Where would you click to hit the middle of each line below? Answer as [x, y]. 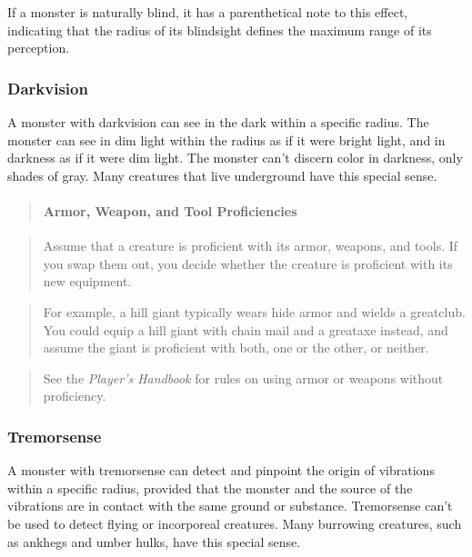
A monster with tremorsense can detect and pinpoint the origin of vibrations [221, 470]
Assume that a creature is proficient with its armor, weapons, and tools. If [251, 246]
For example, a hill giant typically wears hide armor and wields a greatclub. [254, 311]
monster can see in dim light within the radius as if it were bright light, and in [226, 139]
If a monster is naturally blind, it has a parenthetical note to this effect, [208, 12]
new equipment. [87, 281]
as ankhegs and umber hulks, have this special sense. [154, 541]
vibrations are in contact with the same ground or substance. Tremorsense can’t [230, 506]
